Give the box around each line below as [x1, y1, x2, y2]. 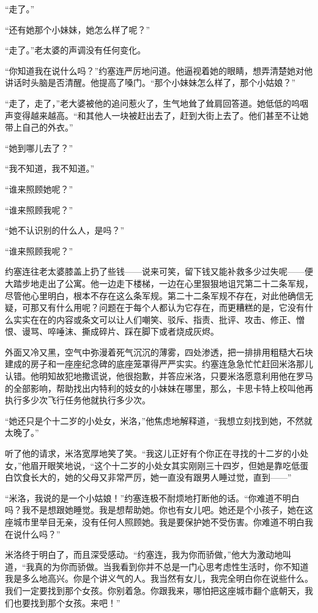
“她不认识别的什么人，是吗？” [5, 224, 125, 237]
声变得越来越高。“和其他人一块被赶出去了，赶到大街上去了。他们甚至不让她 [5, 109, 309, 121]
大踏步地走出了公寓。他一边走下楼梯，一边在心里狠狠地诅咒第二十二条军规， [5, 276, 313, 289]
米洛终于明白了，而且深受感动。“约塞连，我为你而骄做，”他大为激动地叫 [5, 548, 292, 561]
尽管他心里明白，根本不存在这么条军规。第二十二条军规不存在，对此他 [5, 289, 287, 302]
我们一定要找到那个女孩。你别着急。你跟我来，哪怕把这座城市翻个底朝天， [5, 584, 305, 596]
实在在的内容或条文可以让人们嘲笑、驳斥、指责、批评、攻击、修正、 [21, 313, 296, 326]
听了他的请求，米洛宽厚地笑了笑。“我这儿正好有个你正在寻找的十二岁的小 [5, 447, 300, 460]
